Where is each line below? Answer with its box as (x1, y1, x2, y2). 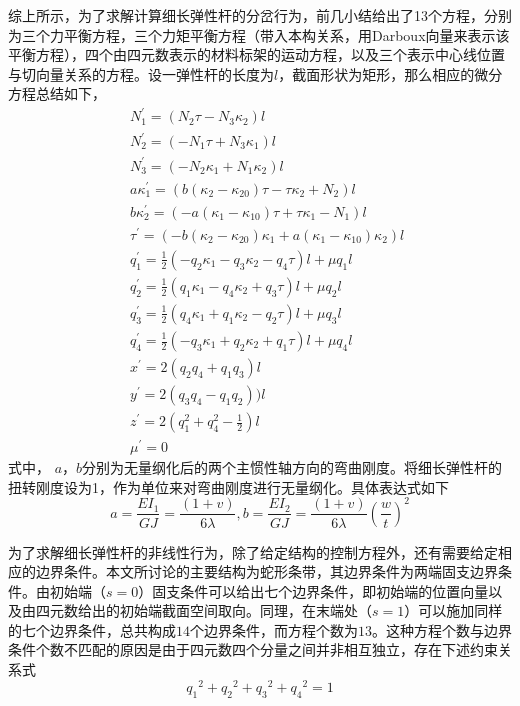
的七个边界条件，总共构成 (8, 619, 176, 640)
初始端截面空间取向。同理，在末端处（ (119, 600, 372, 621)
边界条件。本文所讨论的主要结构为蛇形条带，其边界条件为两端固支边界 (35, 561, 498, 582)
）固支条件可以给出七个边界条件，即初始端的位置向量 (138, 580, 489, 601)
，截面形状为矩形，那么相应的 (278, 63, 475, 84)
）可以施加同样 (404, 600, 503, 621)
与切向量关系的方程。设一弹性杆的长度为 (8, 63, 274, 84)
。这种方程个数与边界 (372, 619, 512, 640)
